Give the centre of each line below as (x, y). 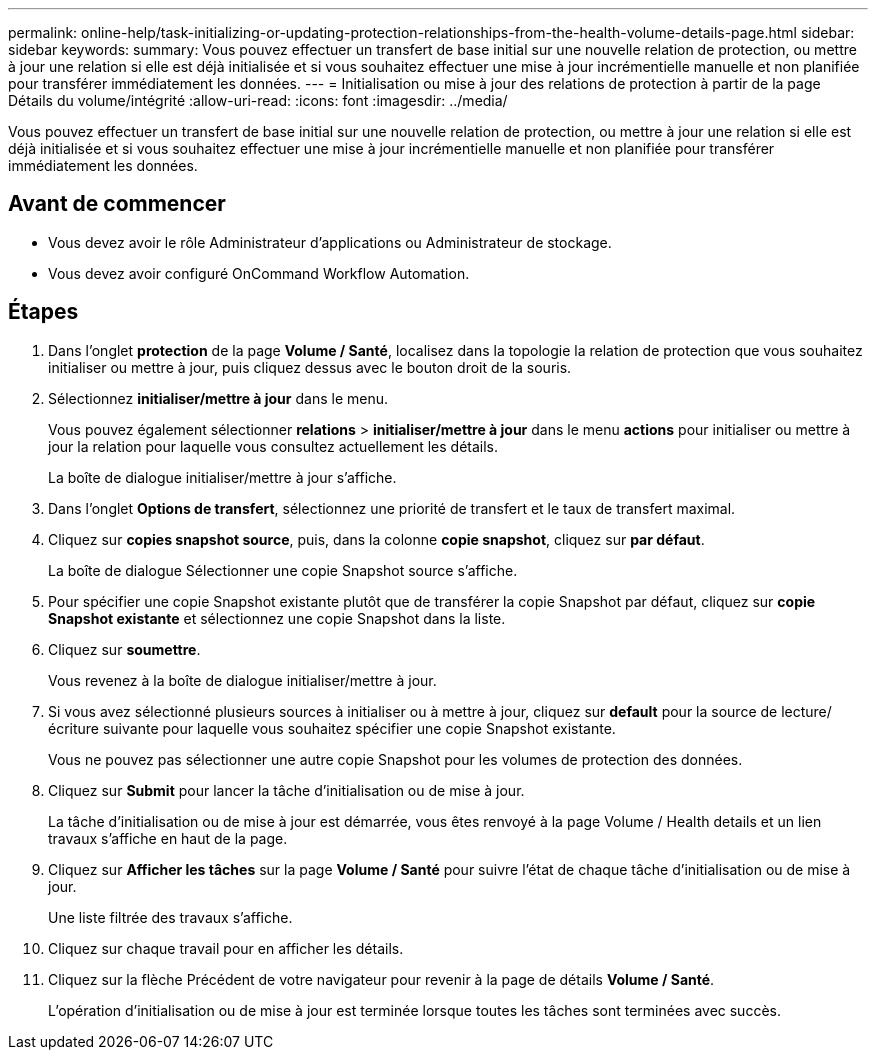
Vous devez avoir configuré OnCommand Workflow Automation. (259, 273)
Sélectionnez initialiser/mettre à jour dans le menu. (218, 398)
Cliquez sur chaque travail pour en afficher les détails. (226, 948)
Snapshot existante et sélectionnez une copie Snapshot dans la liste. (277, 618)
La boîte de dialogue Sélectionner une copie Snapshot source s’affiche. (283, 570)
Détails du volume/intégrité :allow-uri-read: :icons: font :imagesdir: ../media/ (258, 100)
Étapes (43, 312)
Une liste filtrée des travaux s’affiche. (170, 917)
